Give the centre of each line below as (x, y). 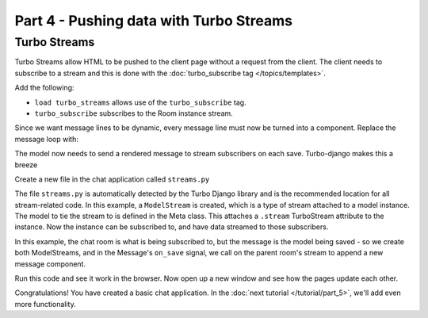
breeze (26, 165)
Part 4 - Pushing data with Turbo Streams (154, 21)
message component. (50, 264)
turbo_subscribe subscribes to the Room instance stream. (134, 113)
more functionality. (45, 304)
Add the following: (44, 88)
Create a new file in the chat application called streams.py (112, 179)
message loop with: (47, 139)
